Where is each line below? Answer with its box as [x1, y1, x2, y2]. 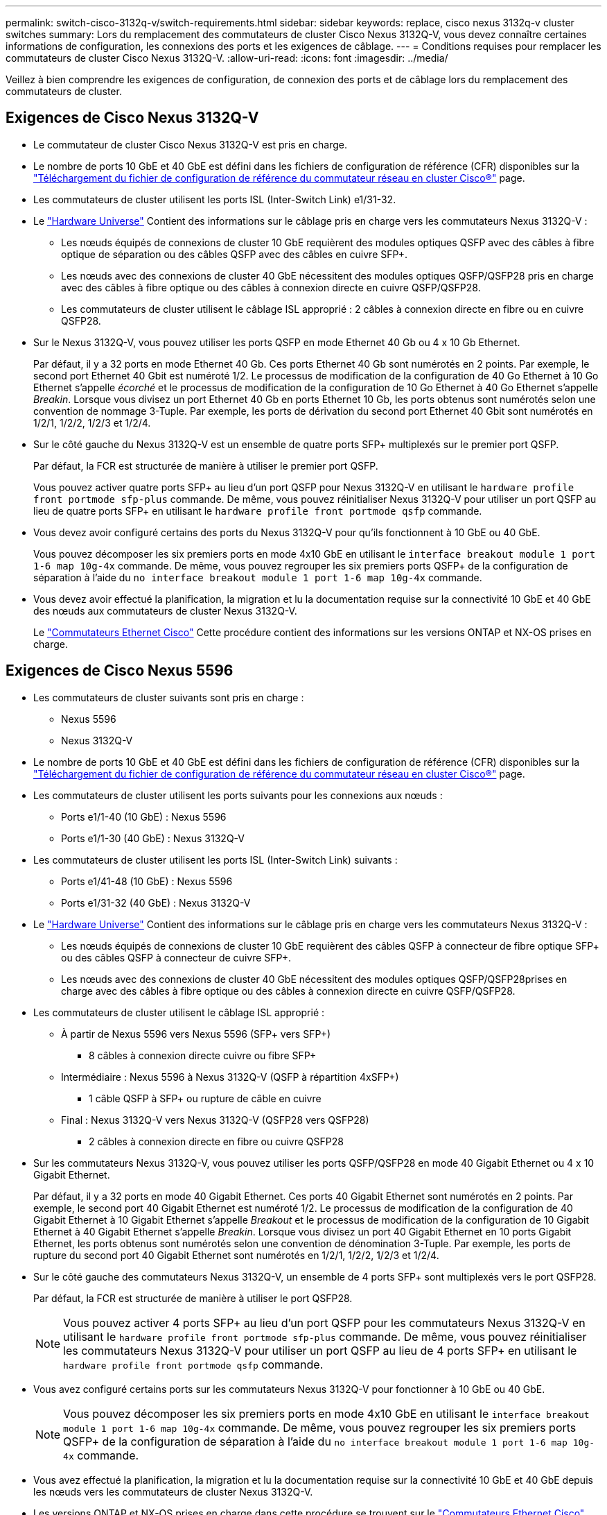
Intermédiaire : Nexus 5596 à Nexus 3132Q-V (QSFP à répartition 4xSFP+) [61, 1070, 399, 1083]
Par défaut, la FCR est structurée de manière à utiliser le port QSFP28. [33, 1292, 353, 1304]
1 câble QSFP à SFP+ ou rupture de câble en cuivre [89, 1092, 322, 1104]
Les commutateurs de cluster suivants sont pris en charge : [33, 691, 304, 703]
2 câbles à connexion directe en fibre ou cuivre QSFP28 [89, 1135, 344, 1147]
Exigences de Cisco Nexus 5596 [6, 662, 234, 680]
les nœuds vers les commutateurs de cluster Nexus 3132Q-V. [33, 1485, 313, 1498]
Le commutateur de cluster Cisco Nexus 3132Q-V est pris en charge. [33, 138, 347, 151]
